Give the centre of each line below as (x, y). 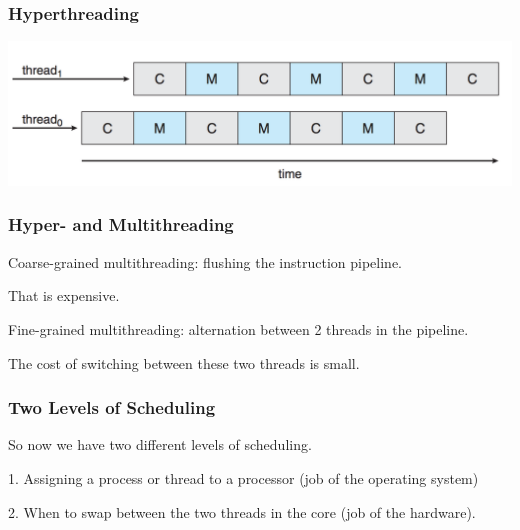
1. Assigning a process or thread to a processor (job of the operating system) (243, 477)
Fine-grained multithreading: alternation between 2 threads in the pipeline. (238, 328)
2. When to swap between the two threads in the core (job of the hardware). (242, 511)
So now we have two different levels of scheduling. (160, 444)
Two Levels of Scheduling (112, 407)
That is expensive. (64, 295)
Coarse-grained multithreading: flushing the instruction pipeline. (205, 261)
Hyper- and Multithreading (121, 224)
